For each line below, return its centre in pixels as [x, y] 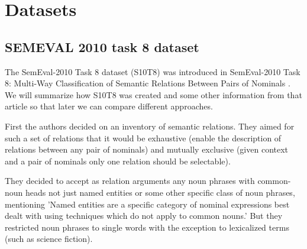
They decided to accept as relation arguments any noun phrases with [130, 181]
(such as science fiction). [49, 239]
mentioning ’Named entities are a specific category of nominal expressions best [147, 204]
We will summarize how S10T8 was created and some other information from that [153, 94]
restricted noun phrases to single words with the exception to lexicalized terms [147, 227]
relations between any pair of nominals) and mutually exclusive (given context [147, 149]
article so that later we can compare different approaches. [109, 106]
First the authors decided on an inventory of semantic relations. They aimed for [150, 126]
